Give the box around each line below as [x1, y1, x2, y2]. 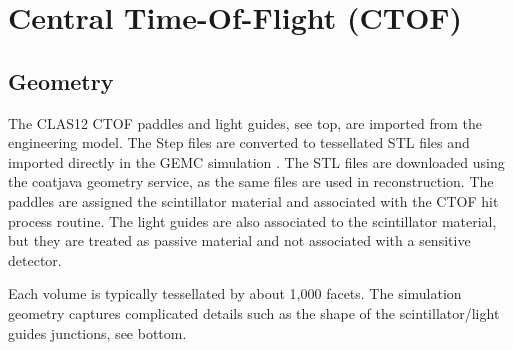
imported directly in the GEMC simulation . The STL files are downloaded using [8, 151, 505, 172]
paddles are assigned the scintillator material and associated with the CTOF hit [8, 190, 499, 211]
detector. [8, 249, 62, 270]
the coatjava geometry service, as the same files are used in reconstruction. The [8, 171, 494, 192]
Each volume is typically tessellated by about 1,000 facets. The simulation [8, 283, 462, 304]
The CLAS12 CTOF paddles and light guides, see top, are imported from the [8, 112, 483, 133]
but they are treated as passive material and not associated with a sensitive [8, 230, 471, 251]
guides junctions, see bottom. [8, 322, 187, 343]
